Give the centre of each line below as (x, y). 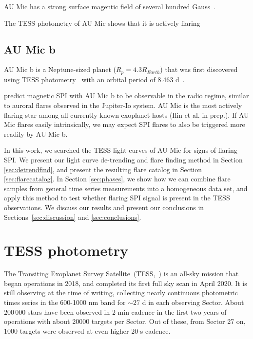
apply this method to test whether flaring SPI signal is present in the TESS (117, 198)
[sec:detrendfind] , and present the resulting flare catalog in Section (103, 169)
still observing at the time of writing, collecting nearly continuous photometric (121, 293)
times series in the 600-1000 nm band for (65, 302)
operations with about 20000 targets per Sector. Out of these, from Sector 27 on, (125, 321)
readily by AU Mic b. (36, 134)
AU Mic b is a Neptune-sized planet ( (60, 69)
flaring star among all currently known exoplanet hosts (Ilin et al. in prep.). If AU (126, 115)
